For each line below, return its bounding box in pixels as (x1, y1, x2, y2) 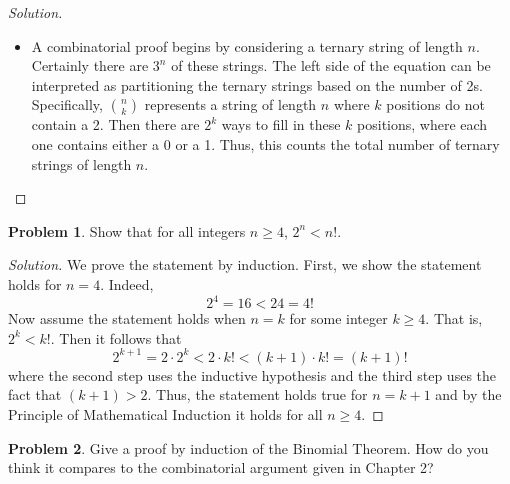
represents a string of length (144, 94, 317, 115)
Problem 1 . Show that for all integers (8, 220, 246, 241)
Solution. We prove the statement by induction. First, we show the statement (8, 254, 482, 275)
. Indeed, (100, 273, 154, 294)
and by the (435, 384, 502, 405)
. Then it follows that (50, 327, 182, 348)
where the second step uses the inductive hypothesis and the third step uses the (8, 364, 497, 385)
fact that (8, 384, 62, 405)
